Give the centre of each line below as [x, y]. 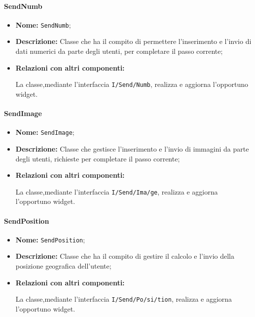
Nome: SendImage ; [45, 132]
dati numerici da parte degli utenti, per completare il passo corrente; [119, 51]
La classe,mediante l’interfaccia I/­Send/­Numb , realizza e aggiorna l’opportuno [132, 84]
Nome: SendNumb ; [43, 24]
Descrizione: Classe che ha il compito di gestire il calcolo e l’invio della [125, 256]
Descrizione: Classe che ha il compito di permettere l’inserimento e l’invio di [133, 41]
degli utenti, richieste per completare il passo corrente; [98, 158]
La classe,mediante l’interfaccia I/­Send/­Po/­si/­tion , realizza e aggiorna [124, 299]
